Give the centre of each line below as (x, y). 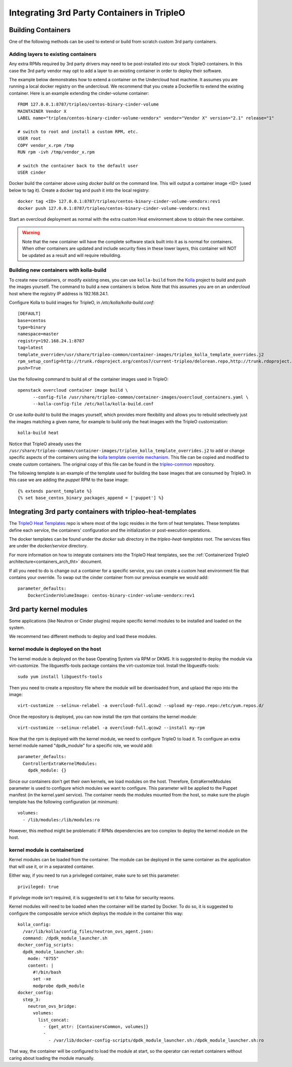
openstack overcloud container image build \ (73, 390)
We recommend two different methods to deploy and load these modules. (83, 636)
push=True (29, 368)
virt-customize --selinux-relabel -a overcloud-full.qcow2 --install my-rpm (111, 728)
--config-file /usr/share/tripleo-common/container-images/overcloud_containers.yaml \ (141, 397)
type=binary (32, 327)
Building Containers (40, 30)
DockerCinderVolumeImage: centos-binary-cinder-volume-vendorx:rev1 (111, 595)
